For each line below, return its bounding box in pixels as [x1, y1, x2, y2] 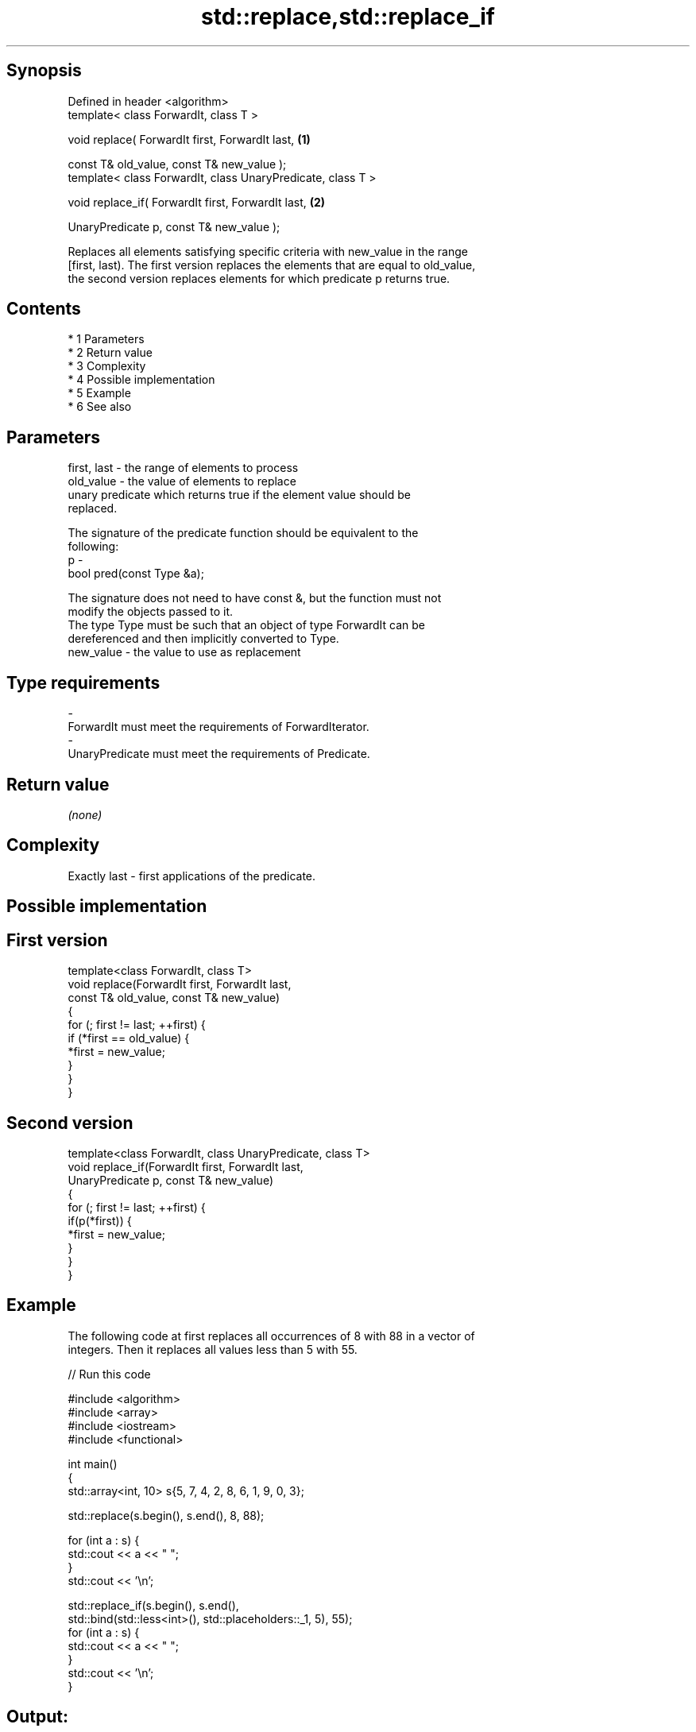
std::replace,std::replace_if [201, 3, 495, 30]
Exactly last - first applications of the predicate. [68, 868, 316, 883]
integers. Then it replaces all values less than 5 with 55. [68, 1342, 358, 1356]
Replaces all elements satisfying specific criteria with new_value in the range [68, 244, 468, 258]
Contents [6, 299, 81, 319]
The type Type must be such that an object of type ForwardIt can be [68, 618, 425, 632]
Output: [6, 1707, 68, 1727]
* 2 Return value [68, 346, 153, 360]
